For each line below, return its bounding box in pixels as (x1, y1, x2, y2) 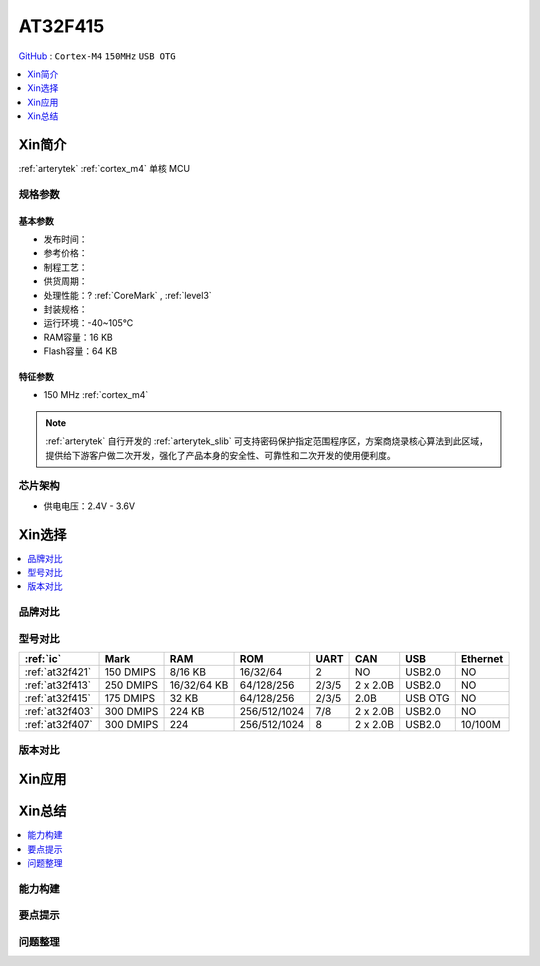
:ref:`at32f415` (24, 691, 92, 705)
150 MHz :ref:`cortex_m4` (43, 389, 149, 401)
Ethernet (460, 652, 504, 666)
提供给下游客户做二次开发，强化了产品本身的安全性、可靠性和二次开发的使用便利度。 (45, 449, 396, 461)
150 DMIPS (104, 665, 157, 679)
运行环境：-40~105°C (43, 317, 134, 329)
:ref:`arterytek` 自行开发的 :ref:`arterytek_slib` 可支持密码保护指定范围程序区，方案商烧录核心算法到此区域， (45, 435, 489, 447)
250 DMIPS (104, 678, 159, 692)
